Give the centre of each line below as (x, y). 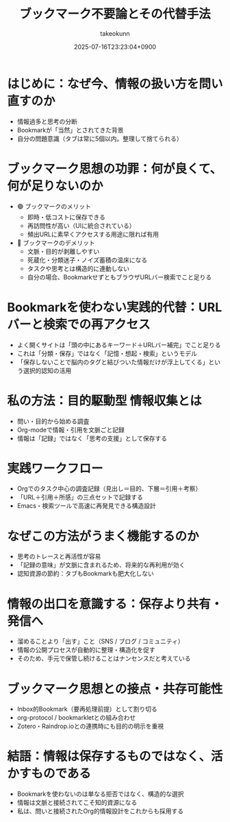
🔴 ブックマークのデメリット (56, 243)
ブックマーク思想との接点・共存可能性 (115, 689)
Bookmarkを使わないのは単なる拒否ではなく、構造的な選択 (100, 794)
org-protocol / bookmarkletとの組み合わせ (76, 718)
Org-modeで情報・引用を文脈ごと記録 (71, 430)
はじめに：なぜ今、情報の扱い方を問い (115, 84)
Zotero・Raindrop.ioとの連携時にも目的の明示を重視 (90, 726)
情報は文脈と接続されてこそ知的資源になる (77, 803)
